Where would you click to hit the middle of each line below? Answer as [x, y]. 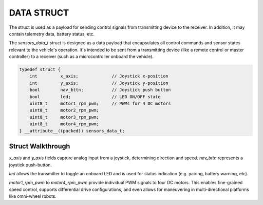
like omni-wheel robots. [33, 196]
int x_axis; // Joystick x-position [99, 76]
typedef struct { [40, 70]
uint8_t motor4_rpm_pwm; [64, 124]
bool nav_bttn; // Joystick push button [100, 90]
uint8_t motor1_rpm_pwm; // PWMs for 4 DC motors [100, 104]
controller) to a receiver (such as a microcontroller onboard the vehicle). [81, 56]
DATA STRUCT [39, 13]
